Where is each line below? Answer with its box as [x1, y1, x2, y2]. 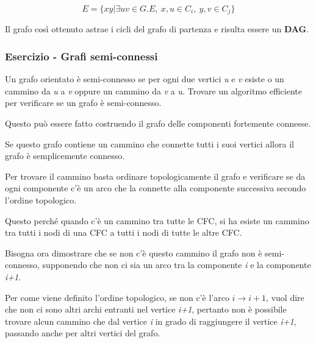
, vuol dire [266, 291, 304, 303]
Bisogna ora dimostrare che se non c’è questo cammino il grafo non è [5, 246, 262, 259]
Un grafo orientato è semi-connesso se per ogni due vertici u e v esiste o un [5, 72, 284, 85]
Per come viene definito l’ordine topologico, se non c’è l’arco [5, 291, 229, 303]
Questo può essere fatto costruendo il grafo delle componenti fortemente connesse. [5, 117, 311, 130]
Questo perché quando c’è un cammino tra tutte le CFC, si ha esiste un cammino [5, 214, 309, 227]
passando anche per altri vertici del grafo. [5, 327, 160, 339]
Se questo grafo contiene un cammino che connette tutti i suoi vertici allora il [5, 137, 294, 150]
